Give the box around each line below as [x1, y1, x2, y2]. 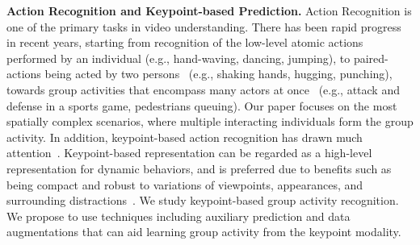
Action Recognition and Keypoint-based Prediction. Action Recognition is [6, 2, 412, 19]
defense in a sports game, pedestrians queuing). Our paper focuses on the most [6, 97, 397, 114]
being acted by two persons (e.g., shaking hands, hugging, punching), [44, 65, 393, 82]
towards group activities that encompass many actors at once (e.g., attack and [6, 81, 400, 98]
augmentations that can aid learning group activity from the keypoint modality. [6, 223, 401, 240]
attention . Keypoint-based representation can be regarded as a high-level [6, 144, 372, 161]
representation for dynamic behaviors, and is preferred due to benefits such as [6, 160, 392, 176]
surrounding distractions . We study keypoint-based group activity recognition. [6, 192, 399, 209]
